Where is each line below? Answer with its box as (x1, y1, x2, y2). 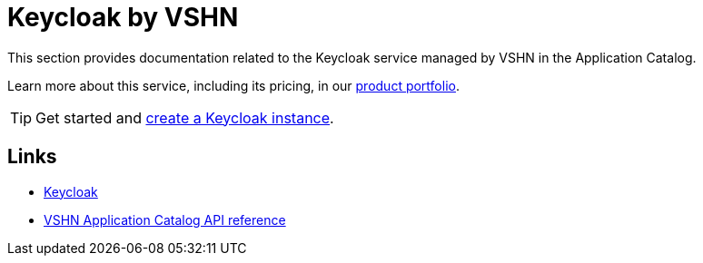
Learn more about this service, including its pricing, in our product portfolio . (7, 77, 460, 93)
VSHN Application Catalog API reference (44, 211, 286, 228)
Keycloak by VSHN (7, 2, 239, 33)
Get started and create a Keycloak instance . (35, 108, 334, 127)
